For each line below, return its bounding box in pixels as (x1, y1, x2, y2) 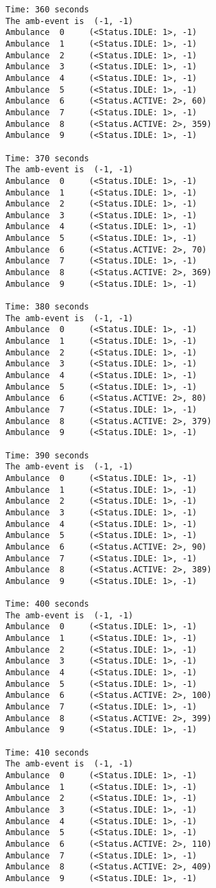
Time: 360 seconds (5, 5, 89, 14)
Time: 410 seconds (5, 747, 89, 758)
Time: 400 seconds (5, 599, 89, 609)
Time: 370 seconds (5, 153, 89, 163)
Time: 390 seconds (5, 450, 89, 460)
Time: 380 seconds (5, 302, 89, 312)
